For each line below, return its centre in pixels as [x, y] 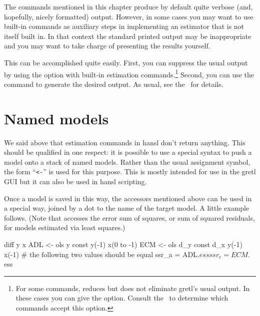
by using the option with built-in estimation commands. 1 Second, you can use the [129, 73]
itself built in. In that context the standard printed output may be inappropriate [128, 36]
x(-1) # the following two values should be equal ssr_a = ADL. [102, 254]
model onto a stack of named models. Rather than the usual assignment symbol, [127, 161]
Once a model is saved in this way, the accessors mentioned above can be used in [128, 198]
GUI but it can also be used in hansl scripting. [75, 181]
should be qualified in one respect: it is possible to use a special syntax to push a [128, 152]
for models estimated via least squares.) [65, 227]
